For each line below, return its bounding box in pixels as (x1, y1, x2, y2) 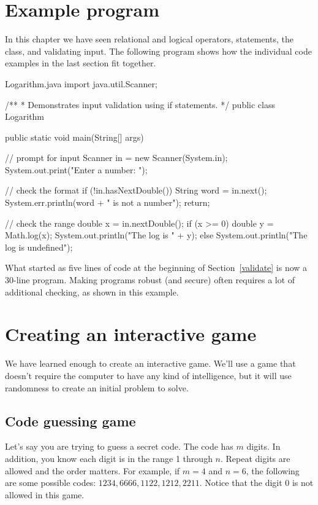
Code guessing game (5, 411, 136, 430)
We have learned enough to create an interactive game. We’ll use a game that (5, 357, 296, 370)
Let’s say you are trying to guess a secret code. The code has (5, 440, 233, 453)
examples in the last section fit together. (5, 57, 156, 69)
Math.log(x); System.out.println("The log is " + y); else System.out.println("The (5, 229, 308, 241)
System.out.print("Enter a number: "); (5, 163, 148, 176)
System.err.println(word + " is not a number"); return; (5, 196, 210, 209)
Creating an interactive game (5, 321, 257, 346)
